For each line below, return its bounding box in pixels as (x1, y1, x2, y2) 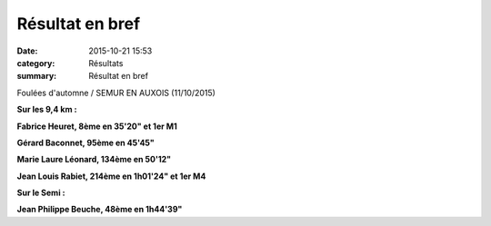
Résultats (88, 57, 124, 68)
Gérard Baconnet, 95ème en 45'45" (16, 137, 155, 148)
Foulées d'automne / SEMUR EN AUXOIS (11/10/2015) (16, 87, 215, 98)
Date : (16, 45, 38, 56)
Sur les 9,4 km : (16, 104, 77, 115)
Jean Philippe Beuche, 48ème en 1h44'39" (16, 204, 183, 215)
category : (16, 57, 55, 68)
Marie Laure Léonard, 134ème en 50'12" (16, 154, 172, 165)
